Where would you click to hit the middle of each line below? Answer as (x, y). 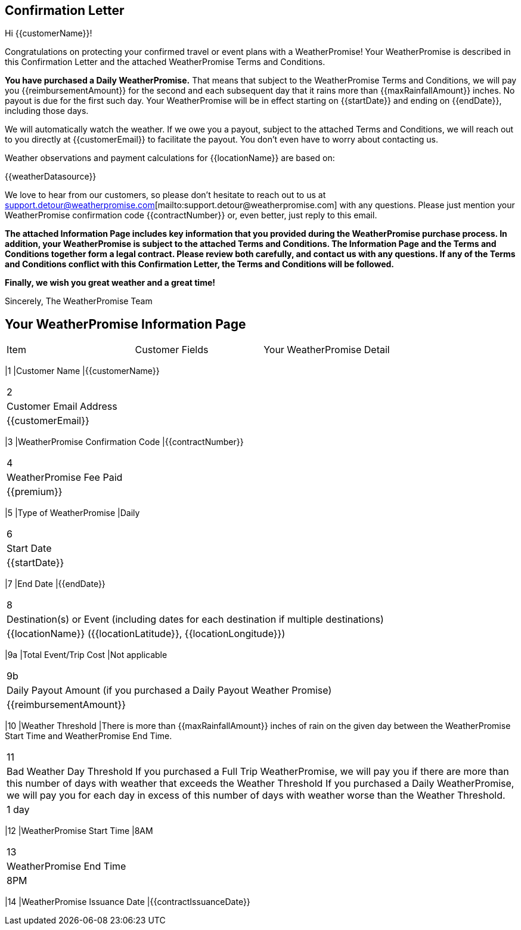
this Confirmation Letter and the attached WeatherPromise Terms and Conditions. (165, 62)
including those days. (47, 111)
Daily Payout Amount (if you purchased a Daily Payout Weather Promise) (169, 690)
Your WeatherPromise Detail (327, 350)
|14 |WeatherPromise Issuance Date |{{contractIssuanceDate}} (128, 902)
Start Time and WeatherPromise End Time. (89, 736)
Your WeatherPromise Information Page (125, 324)
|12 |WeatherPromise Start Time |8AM (79, 831)
